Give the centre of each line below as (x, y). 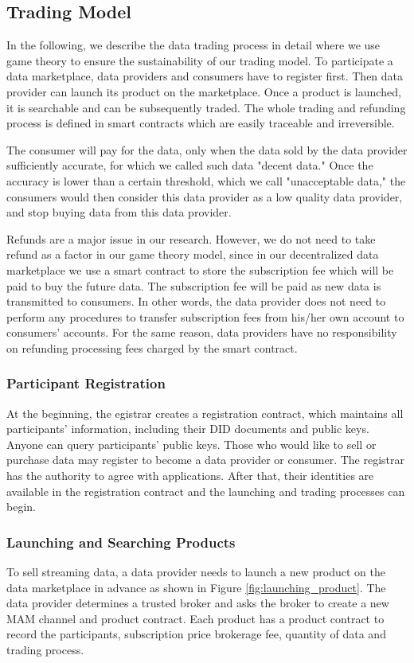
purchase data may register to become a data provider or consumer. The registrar (205, 460)
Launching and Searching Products (121, 542)
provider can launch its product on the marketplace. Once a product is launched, (204, 91)
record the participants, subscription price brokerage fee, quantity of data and (196, 634)
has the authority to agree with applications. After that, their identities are (190, 476)
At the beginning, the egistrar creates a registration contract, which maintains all (205, 413)
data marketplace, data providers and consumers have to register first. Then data (205, 76)
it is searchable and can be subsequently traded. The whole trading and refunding (206, 107)
